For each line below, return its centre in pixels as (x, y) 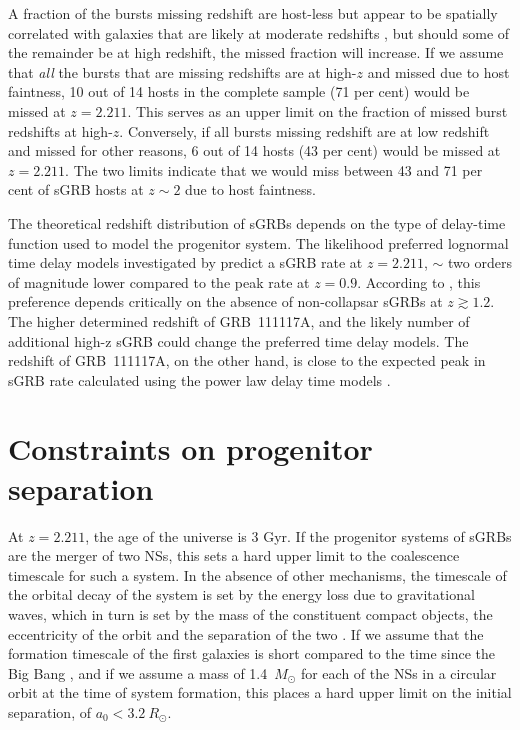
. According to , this (419, 281)
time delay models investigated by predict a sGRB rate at (185, 262)
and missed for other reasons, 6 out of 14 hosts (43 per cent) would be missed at (254, 150)
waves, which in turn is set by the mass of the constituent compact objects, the (250, 613)
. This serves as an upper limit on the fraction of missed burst (317, 110)
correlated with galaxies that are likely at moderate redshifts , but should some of (259, 32)
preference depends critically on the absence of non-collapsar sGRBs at (225, 301)
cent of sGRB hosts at (76, 189)
